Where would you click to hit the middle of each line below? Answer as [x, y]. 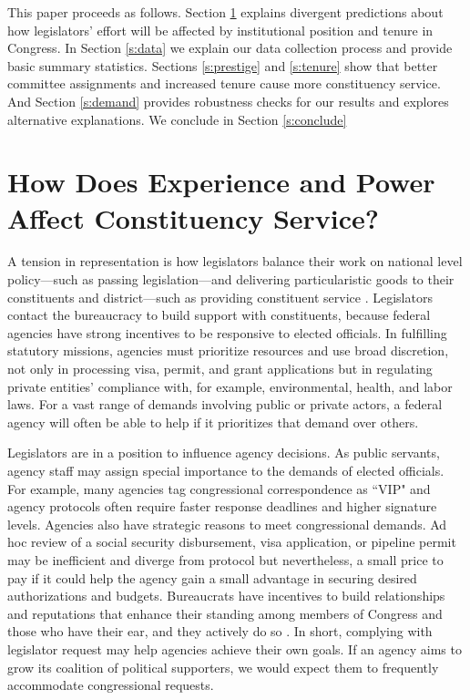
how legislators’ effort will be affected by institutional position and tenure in [220, 30]
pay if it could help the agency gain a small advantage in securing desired [212, 577]
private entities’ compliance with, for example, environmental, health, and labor [230, 386]
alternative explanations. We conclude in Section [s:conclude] [177, 119]
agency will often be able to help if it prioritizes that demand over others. [213, 422]
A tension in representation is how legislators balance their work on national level [235, 261]
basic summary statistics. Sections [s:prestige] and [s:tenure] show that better [223, 65]
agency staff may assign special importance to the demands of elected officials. [226, 470]
